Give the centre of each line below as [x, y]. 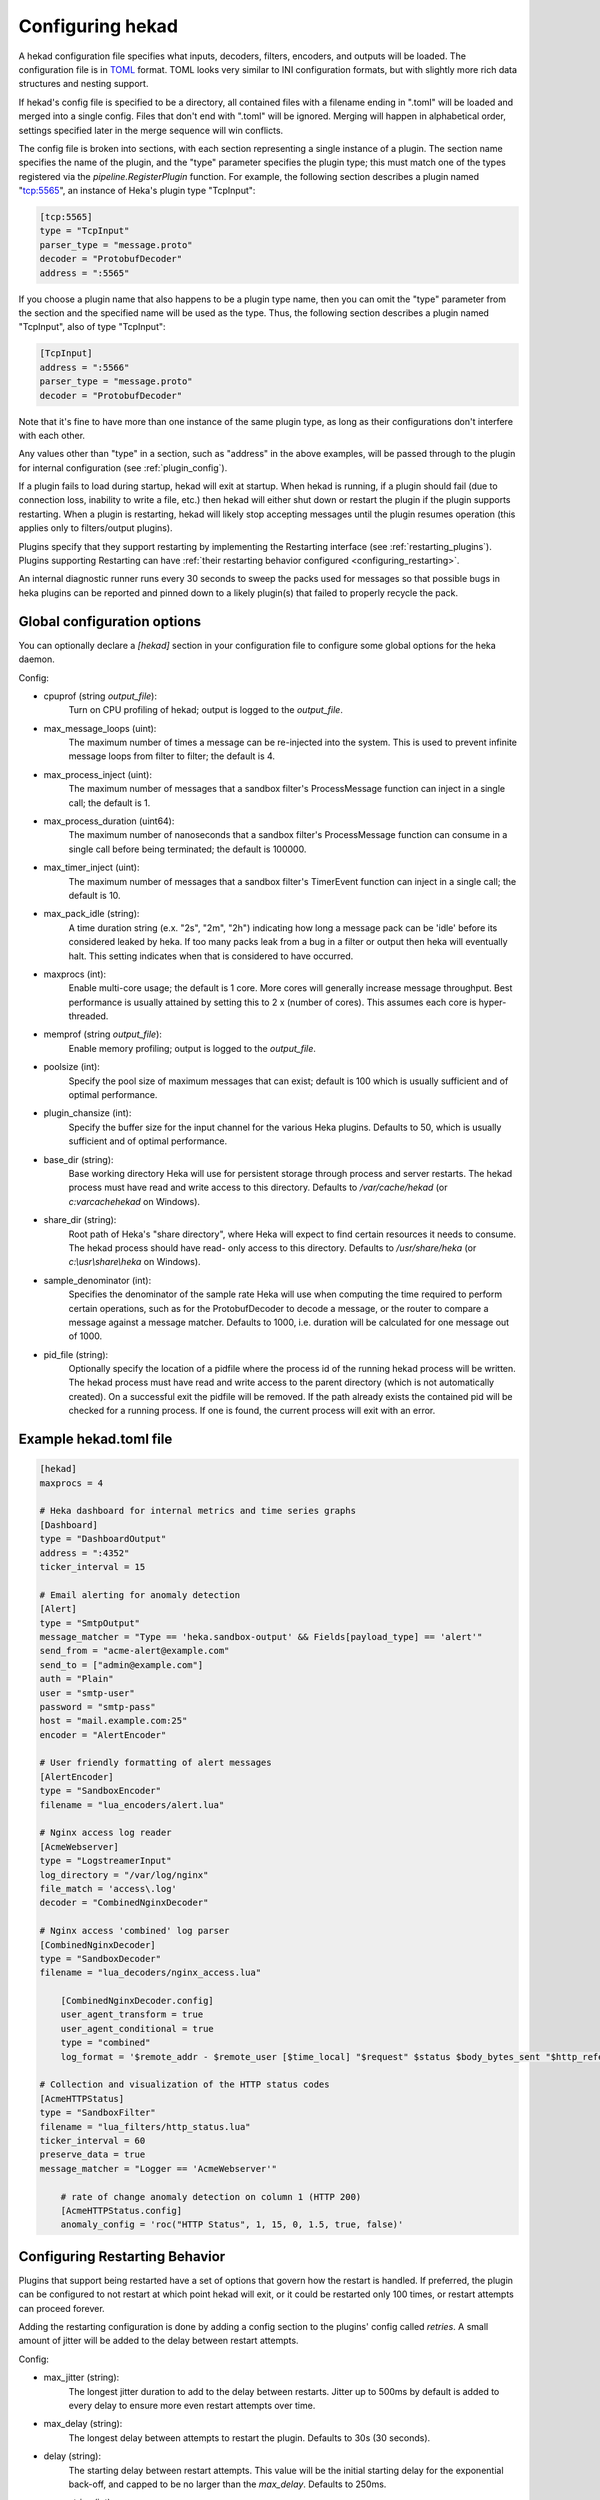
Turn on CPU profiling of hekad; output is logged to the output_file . [206, 710]
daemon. [36, 659]
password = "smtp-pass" [98, 1706]
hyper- [492, 1002]
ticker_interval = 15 [92, 1566]
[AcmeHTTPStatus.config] [121, 2210]
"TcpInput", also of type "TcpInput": [92, 327]
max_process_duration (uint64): [109, 821]
